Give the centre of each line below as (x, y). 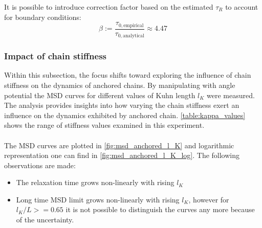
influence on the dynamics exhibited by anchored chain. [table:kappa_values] (125, 115)
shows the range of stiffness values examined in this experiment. (104, 125)
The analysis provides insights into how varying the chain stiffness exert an (122, 105)
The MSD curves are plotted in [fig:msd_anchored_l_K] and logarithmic (119, 145)
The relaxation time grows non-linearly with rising (95, 182)
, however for (209, 199)
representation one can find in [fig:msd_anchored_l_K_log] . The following (122, 155)
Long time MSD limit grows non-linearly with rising (98, 199)
